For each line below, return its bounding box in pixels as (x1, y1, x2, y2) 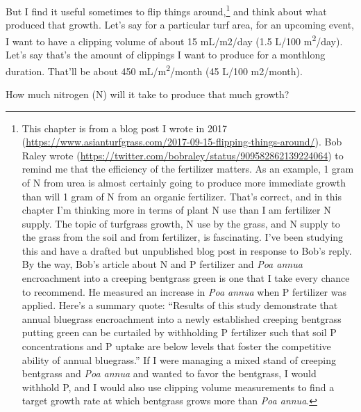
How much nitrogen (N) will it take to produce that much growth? (6, 86, 289, 101)
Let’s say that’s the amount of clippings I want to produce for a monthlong (6, 47, 326, 62)
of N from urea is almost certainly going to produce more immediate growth (22, 175, 346, 189)
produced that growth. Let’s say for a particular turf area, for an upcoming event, (6, 17, 354, 32)
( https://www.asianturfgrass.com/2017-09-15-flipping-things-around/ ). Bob (22, 134, 342, 149)
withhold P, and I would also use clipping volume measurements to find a (22, 379, 335, 394)
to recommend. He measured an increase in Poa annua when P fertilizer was (22, 284, 346, 299)
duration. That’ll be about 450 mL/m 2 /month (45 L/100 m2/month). (6, 61, 303, 78)
